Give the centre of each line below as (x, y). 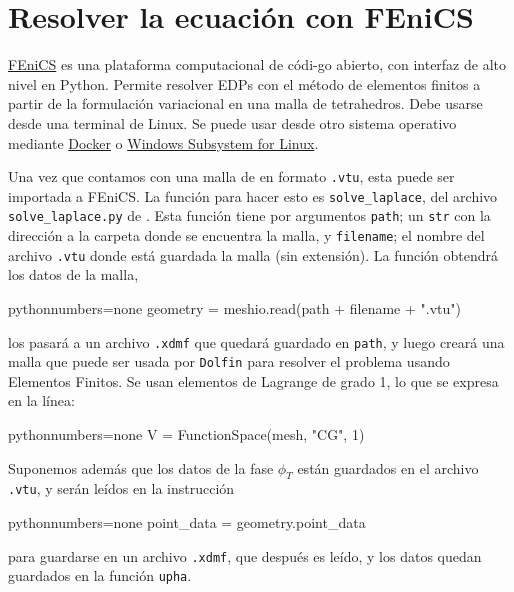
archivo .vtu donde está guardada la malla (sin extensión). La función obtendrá (253, 254)
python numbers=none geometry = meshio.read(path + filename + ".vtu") (234, 307)
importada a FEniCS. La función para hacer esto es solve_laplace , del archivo (253, 195)
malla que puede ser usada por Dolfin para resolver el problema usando (229, 361)
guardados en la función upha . (100, 575)
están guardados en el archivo (388, 467)
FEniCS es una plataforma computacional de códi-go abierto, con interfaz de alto (257, 64)
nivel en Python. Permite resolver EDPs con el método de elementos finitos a (244, 83)
